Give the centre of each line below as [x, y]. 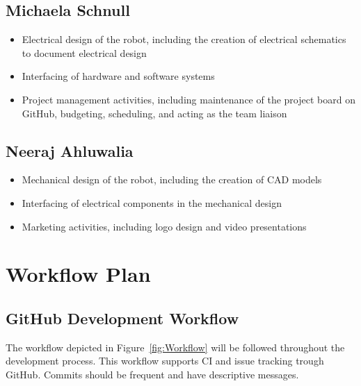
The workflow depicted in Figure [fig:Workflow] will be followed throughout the [175, 347]
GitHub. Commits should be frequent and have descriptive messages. [152, 374]
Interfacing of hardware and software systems [118, 76]
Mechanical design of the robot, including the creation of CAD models [172, 179]
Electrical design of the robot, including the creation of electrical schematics [184, 39]
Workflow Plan [78, 274]
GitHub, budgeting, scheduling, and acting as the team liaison [154, 113]
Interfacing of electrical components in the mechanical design [152, 202]
